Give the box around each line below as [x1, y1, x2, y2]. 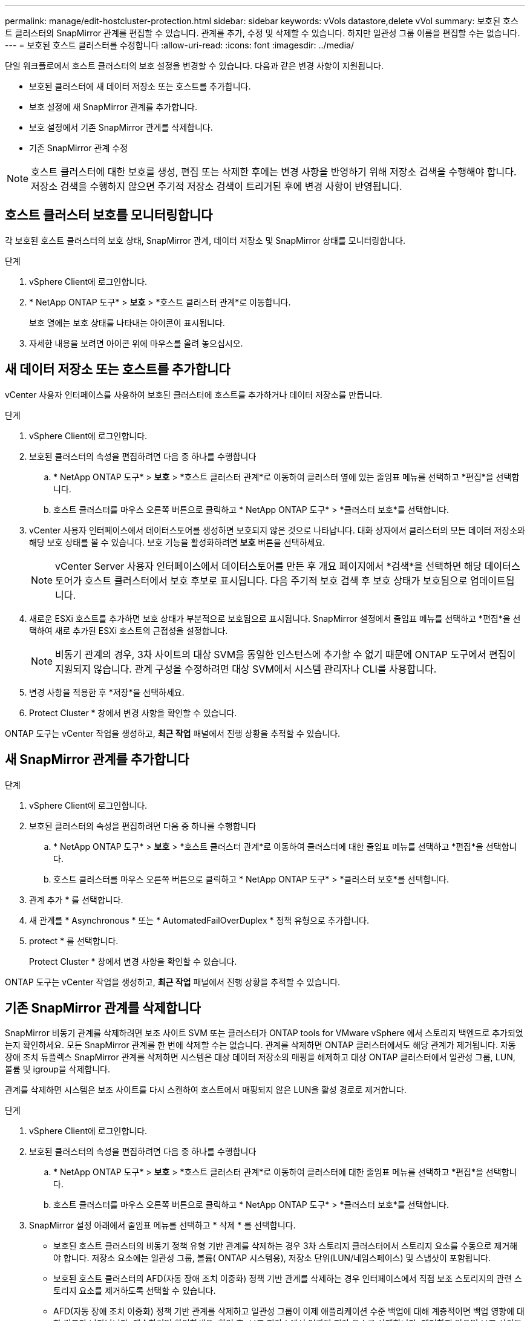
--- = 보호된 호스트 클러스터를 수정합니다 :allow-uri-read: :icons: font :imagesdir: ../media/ [5, 40, 354, 50]
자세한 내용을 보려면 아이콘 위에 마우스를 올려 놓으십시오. [29, 338, 243, 348]
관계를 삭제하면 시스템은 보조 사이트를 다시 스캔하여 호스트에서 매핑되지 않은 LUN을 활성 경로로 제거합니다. [5, 1085, 407, 1095]
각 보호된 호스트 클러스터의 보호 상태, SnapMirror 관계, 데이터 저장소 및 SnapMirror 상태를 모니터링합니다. [5, 235, 405, 246]
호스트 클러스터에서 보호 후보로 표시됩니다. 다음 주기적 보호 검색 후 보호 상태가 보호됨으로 [84, 574, 468, 587]
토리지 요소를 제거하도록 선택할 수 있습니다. [53, 1285, 216, 1296]
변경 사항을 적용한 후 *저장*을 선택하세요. [29, 687, 185, 697]
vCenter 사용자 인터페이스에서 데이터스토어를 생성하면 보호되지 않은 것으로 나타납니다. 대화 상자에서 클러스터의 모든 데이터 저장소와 [29, 524, 525, 535]
